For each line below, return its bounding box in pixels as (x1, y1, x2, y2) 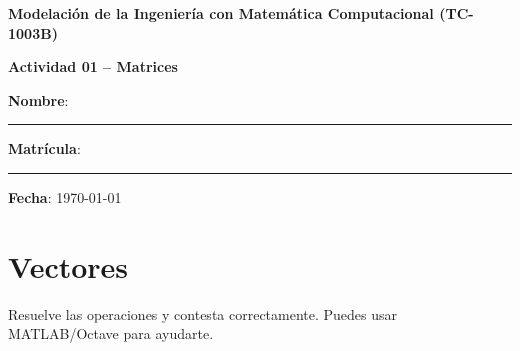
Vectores (8, 245, 129, 286)
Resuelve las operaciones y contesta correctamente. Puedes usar (8, 303, 398, 324)
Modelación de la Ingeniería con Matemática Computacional (8, 3, 434, 23)
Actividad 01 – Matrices (8, 56, 178, 77)
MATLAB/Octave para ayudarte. (8, 323, 214, 344)
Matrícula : (8, 138, 81, 159)
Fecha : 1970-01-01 (8, 186, 122, 207)
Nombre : (8, 89, 69, 110)
